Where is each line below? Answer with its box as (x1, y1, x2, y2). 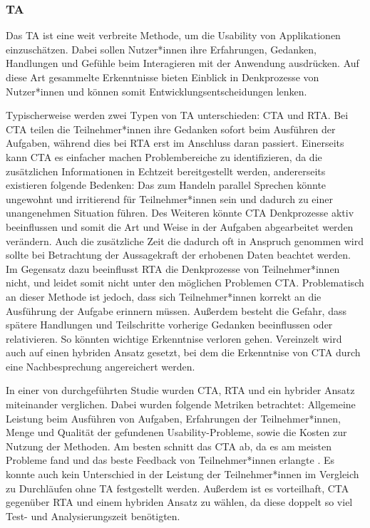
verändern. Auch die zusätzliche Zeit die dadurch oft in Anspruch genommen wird (6, 233, 364, 248)
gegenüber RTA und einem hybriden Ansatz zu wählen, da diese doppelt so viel (6, 495, 353, 509)
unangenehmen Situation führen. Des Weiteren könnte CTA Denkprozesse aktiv (6, 205, 354, 220)
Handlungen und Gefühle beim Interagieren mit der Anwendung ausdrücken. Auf (6, 56, 359, 71)
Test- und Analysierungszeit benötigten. (6, 508, 180, 523)
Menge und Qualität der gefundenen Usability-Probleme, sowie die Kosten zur (6, 425, 347, 440)
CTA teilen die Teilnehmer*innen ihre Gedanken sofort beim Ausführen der (6, 121, 336, 136)
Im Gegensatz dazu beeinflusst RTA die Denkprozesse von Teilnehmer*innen (6, 261, 340, 276)
